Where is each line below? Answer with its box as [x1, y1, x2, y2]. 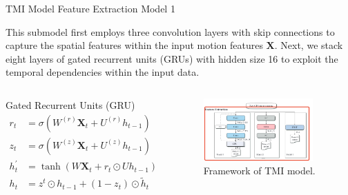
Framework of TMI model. [203, 163, 316, 178]
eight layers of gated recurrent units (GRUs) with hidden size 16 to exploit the [6, 51, 338, 65]
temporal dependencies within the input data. [6, 65, 200, 79]
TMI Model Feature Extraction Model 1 [6, 1, 175, 15]
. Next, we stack [274, 38, 343, 52]
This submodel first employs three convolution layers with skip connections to [6, 24, 335, 39]
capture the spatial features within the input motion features [6, 38, 263, 52]
